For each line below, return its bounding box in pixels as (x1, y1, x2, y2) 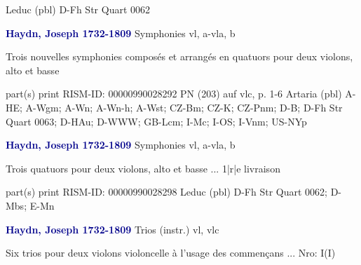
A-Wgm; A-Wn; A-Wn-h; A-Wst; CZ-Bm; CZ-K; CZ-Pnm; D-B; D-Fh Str (25, 100, 343, 114)
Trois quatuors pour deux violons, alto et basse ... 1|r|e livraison (6, 161, 280, 175)
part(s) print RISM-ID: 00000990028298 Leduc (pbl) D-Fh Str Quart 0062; (6, 184, 327, 199)
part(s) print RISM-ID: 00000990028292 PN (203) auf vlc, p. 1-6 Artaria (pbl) (6, 86, 342, 101)
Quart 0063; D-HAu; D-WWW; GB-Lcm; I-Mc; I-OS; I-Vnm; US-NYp (6, 114, 307, 128)
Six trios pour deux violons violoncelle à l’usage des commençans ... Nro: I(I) (6, 245, 336, 260)
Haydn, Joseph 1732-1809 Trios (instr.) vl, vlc (6, 222, 219, 236)
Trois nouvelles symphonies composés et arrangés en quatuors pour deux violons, (6, 49, 353, 64)
